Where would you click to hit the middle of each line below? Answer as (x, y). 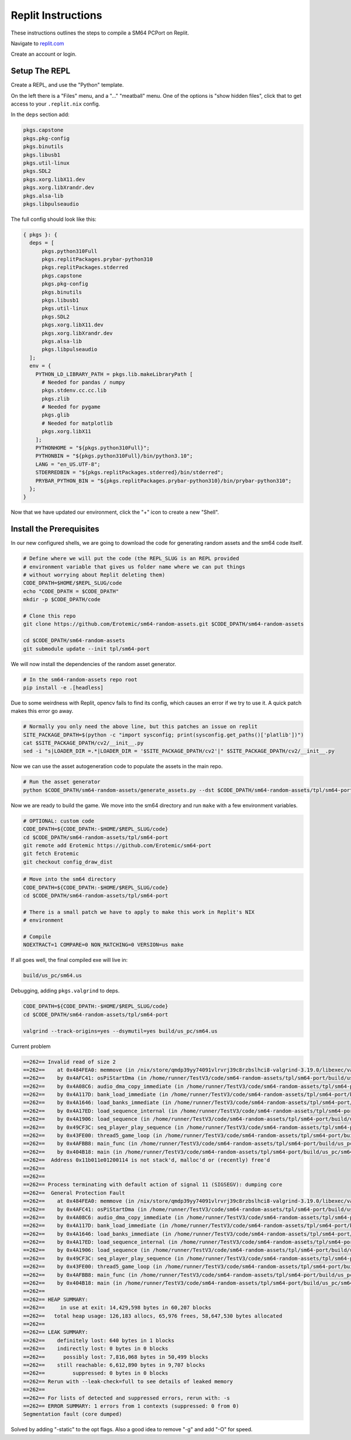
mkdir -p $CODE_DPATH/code (62, 600)
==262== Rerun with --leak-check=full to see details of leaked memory (128, 1381)
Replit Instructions (56, 15)
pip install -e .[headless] (63, 687)
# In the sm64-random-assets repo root (80, 679)
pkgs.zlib (56, 399)
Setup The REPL (40, 71)
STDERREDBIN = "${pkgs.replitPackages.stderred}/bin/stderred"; (130, 472)
